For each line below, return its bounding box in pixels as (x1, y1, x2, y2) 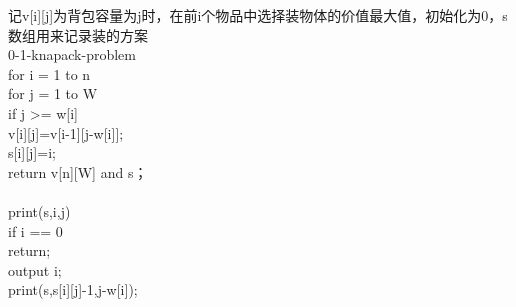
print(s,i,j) (8, 200, 71, 221)
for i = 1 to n (8, 63, 91, 84)
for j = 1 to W (8, 83, 98, 104)
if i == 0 (8, 220, 63, 241)
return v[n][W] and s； (8, 161, 148, 182)
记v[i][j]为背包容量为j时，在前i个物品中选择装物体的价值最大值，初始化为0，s (8, 5, 508, 25)
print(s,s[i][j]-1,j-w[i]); (8, 279, 138, 300)
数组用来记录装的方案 (8, 24, 148, 45)
